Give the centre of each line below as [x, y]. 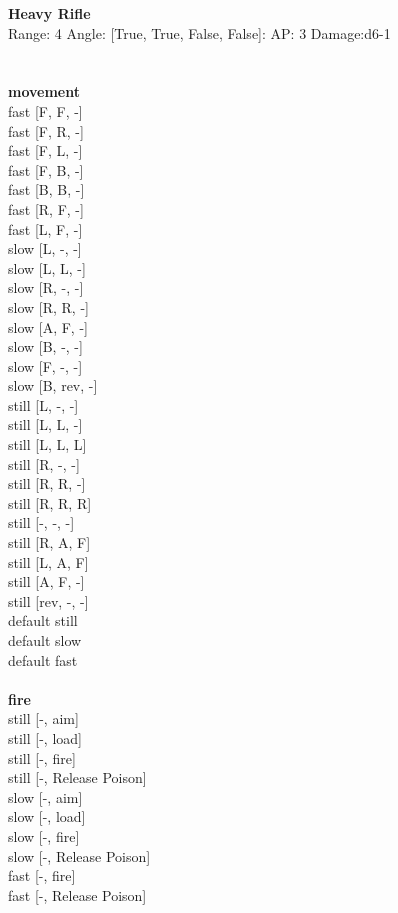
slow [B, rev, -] [53, 385]
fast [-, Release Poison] [77, 894]
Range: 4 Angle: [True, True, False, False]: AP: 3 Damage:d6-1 [199, 32]
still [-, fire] [42, 757]
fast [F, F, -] [45, 110]
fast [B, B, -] [46, 189]
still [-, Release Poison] [77, 777]
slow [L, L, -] [47, 267]
